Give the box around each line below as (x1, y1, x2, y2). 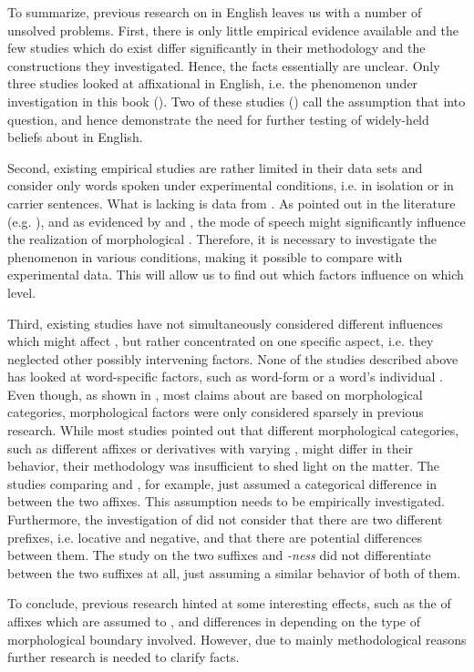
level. (7, 282, 36, 301)
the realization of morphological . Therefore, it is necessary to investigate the (7, 229, 438, 249)
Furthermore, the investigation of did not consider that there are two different (7, 510, 443, 529)
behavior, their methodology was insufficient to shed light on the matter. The (7, 456, 440, 475)
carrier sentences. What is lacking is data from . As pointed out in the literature (7, 193, 456, 212)
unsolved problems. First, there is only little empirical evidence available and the (7, 20, 459, 39)
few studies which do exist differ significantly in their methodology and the (7, 38, 426, 57)
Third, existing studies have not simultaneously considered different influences (7, 313, 443, 332)
